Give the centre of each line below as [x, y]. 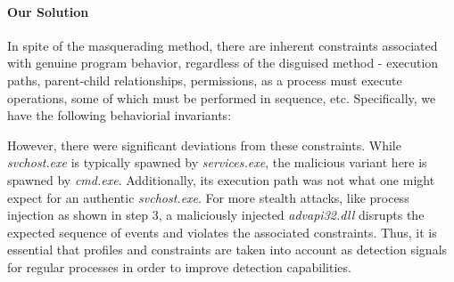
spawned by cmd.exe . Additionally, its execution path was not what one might [221, 179]
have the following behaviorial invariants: [120, 115]
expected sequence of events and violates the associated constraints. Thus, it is [222, 232]
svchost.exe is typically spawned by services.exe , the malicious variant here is [217, 162]
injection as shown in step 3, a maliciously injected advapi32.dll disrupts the [216, 215]
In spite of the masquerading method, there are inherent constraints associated [223, 45]
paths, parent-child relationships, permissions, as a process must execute [205, 80]
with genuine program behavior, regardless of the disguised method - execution [223, 63]
